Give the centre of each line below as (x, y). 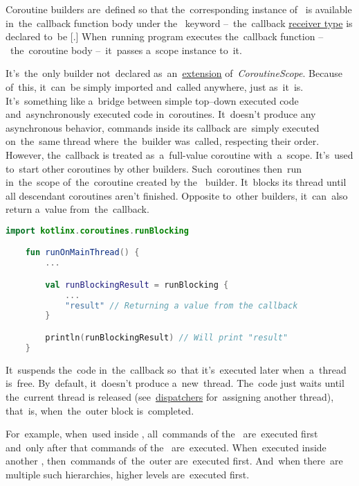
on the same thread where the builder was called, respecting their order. (163, 141)
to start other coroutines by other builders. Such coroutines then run (154, 168)
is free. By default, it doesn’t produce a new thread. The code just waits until (175, 383)
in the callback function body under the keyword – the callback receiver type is (179, 23)
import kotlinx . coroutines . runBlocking (97, 231)
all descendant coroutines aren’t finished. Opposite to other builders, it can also (177, 195)
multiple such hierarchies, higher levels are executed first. (128, 474)
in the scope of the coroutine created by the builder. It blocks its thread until (176, 182)
